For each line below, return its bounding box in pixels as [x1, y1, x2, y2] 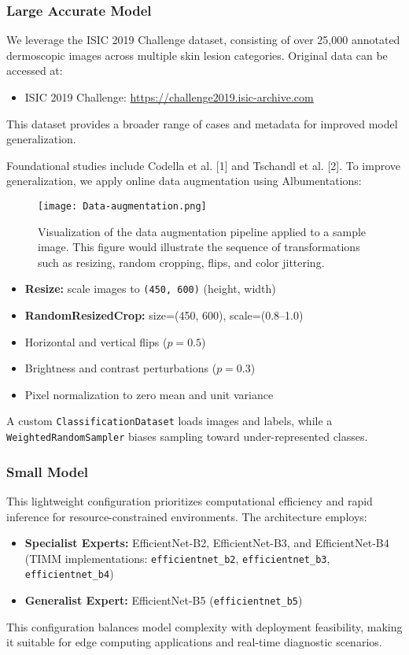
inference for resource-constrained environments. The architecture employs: [6, 508, 367, 524]
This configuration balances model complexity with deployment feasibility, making [6, 618, 403, 635]
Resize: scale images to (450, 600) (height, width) [24, 280, 276, 297]
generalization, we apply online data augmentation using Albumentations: [6, 172, 362, 189]
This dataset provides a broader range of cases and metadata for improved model [6, 115, 398, 131]
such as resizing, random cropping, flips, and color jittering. [38, 253, 325, 270]
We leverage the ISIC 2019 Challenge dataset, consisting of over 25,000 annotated [6, 31, 400, 48]
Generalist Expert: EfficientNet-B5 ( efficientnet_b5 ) [24, 592, 303, 609]
